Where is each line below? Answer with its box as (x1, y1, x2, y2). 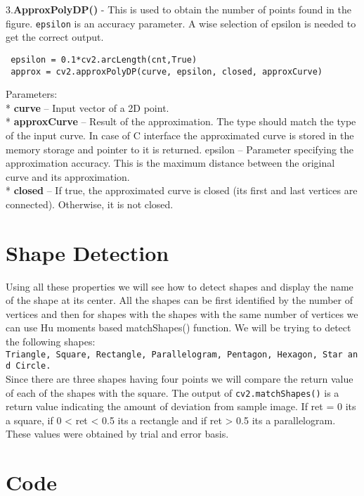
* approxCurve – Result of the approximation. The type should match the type (6, 114, 356, 129)
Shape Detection (6, 238, 169, 267)
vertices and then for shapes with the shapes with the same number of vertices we (6, 306, 358, 321)
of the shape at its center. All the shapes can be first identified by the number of (6, 293, 353, 307)
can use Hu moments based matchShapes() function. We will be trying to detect (6, 320, 351, 335)
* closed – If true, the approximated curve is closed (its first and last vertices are (6, 183, 358, 198)
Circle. (15, 361, 51, 371)
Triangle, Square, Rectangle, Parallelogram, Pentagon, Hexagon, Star (6, 349, 343, 360)
